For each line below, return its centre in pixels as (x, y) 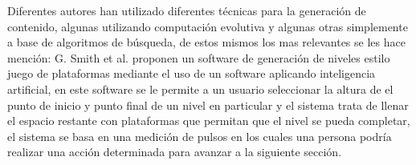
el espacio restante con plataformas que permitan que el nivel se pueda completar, (209, 121)
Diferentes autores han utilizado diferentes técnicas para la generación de (187, 10)
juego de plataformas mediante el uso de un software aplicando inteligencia (192, 73)
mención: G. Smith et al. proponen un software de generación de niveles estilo (199, 57)
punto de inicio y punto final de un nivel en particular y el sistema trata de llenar (208, 105)
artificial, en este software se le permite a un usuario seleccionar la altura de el (200, 89)
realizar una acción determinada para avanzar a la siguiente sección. (175, 152)
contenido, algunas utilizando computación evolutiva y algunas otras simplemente (208, 26)
